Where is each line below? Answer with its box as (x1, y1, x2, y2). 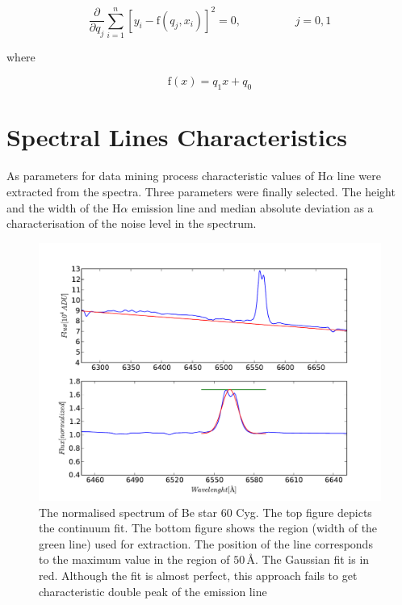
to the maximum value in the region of (39, 551, 230, 568)
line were (337, 167, 381, 184)
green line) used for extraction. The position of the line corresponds (39, 535, 373, 552)
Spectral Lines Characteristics (6, 120, 347, 153)
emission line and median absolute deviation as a (132, 199, 374, 216)
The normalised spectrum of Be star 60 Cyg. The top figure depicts (39, 503, 372, 520)
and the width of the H (6, 199, 121, 216)
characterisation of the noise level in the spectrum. (6, 215, 257, 232)
